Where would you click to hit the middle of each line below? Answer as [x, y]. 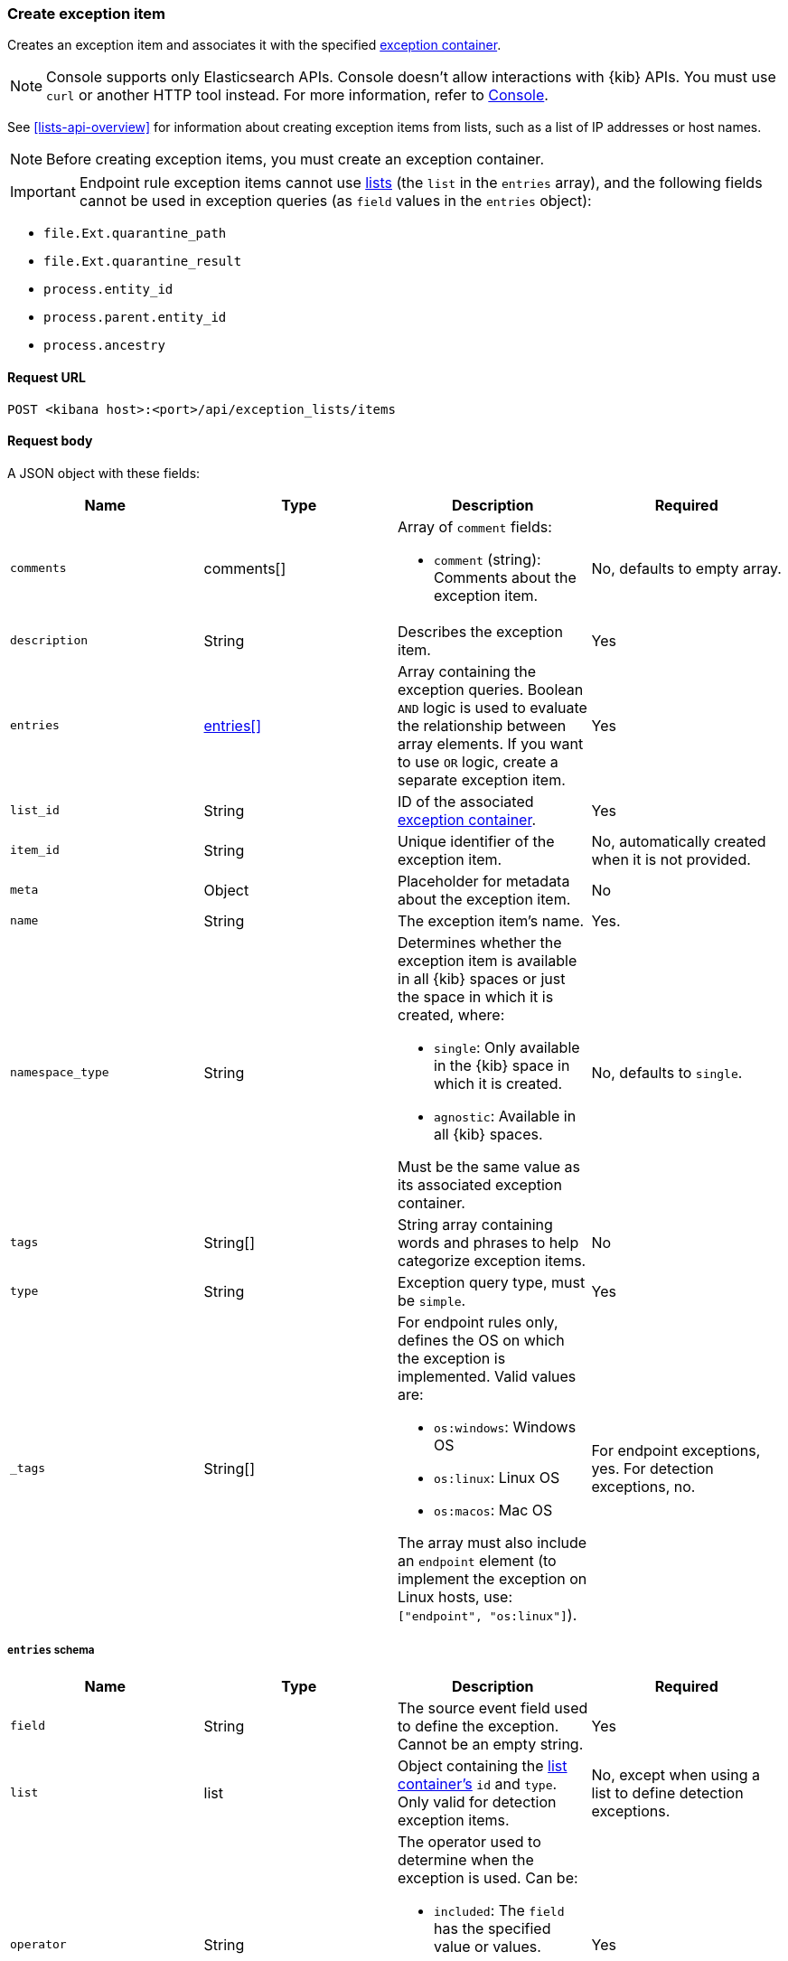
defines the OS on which [481, 1340]
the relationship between [482, 725]
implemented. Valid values [487, 1376]
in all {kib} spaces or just [482, 978]
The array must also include [492, 1542]
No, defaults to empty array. [686, 568]
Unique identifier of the [476, 841]
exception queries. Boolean [491, 689]
